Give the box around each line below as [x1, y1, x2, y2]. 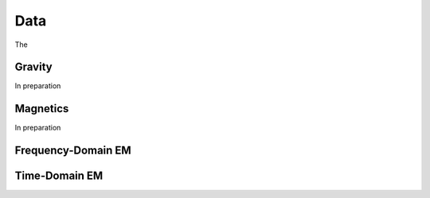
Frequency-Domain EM [14, 144, 131, 157]
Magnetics [14, 102, 69, 115]
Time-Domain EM [14, 169, 104, 183]
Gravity [14, 60, 53, 74]
